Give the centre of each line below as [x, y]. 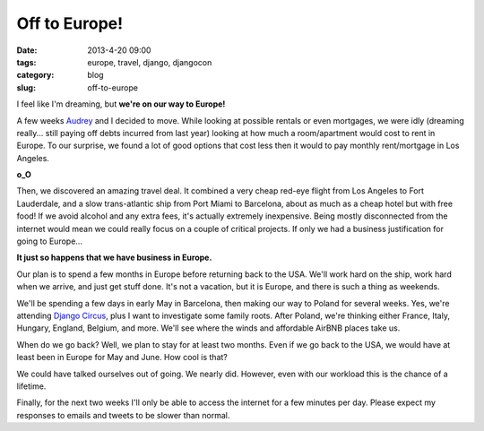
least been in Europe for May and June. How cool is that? [122, 358]
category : [35, 75]
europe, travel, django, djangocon [150, 62]
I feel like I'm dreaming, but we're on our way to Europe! [121, 104]
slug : [26, 87]
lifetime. [31, 386]
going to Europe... [49, 241]
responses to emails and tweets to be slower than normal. [123, 415]
